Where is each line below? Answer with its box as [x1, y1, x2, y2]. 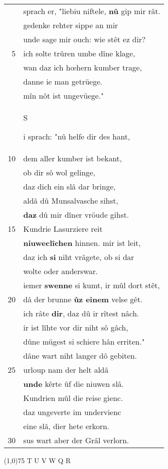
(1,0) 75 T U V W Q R [4, 455, 71, 465]
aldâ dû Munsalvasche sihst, [23, 195, 118, 206]
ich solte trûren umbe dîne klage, [23, 48, 135, 59]
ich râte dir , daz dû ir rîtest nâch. [23, 308, 139, 319]
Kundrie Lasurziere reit [23, 223, 103, 234]
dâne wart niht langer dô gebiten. [23, 350, 137, 361]
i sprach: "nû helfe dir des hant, [23, 131, 130, 142]
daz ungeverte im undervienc [23, 406, 121, 417]
